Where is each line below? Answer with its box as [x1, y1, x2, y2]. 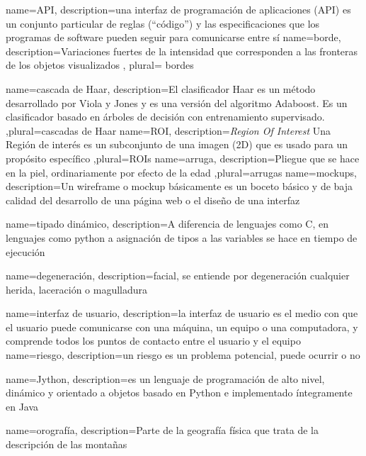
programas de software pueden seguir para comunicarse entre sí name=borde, [6, 30, 341, 45]
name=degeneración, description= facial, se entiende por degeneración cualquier [6, 268, 350, 283]
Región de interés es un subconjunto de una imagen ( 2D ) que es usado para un [6, 137, 348, 152]
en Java [6, 399, 39, 413]
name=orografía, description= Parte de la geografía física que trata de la [6, 423, 319, 438]
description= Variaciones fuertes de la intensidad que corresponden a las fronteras [6, 43, 358, 58]
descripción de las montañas [6, 437, 127, 452]
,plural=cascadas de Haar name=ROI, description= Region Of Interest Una [6, 123, 331, 138]
